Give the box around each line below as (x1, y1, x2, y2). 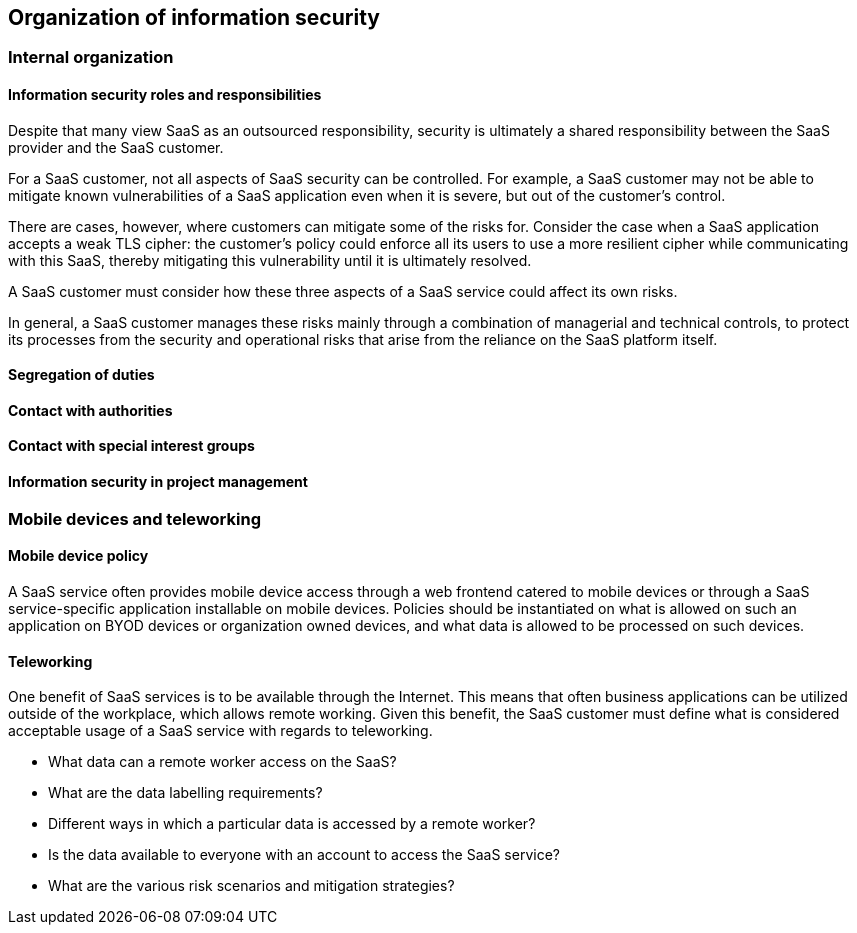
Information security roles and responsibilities (8, 86, 322, 104)
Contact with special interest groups (8, 437, 255, 455)
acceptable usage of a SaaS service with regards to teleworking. (8, 722, 433, 740)
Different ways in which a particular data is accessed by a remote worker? (48, 815, 536, 833)
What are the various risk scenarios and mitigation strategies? (48, 877, 455, 895)
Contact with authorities (8, 401, 173, 419)
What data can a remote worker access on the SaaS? (48, 753, 397, 771)
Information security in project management (8, 473, 308, 491)
